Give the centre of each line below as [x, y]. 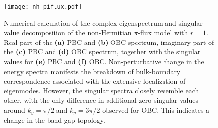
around [15, 110]
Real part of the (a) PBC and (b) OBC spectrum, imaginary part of [109, 42]
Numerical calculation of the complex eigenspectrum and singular [103, 22]
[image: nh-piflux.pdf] [43, 7]
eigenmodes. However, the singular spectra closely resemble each [102, 90]
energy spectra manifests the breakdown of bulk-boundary [92, 71]
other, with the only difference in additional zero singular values [101, 100]
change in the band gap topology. [54, 120]
